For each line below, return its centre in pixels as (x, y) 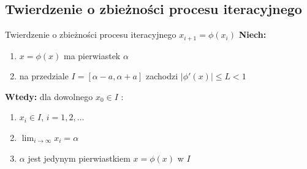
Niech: (252, 34)
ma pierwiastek (92, 55)
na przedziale (44, 76)
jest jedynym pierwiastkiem (79, 158)
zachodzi (162, 76)
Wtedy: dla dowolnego (49, 96)
